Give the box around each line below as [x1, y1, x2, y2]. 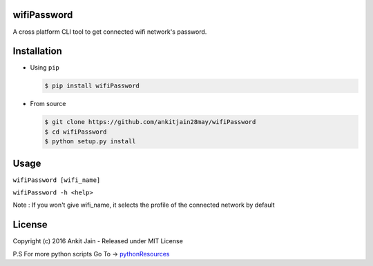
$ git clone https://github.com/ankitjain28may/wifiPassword [44, 118, 256, 126]
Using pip [30, 63, 60, 72]
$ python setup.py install [44, 138, 136, 145]
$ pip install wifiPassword [44, 82, 140, 90]
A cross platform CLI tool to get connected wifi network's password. [12, 28, 207, 36]
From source [30, 100, 66, 108]
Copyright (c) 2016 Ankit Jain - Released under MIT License [12, 237, 183, 245]
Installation [12, 45, 62, 57]
